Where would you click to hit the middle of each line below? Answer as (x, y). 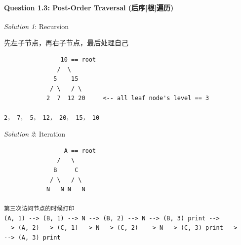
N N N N (66, 190)
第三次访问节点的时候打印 (39, 209)
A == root (80, 151)
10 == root (78, 59)
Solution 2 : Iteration (35, 134)
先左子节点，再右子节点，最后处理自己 (66, 43)
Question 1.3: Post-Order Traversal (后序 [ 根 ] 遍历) (89, 7)
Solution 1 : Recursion (37, 26)
